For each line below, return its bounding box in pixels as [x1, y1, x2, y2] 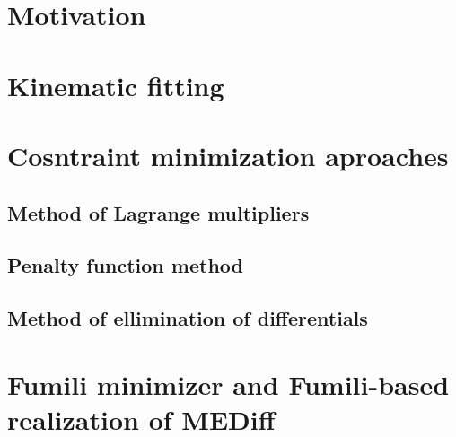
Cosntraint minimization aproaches [7, 136, 449, 173]
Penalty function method [7, 251, 243, 279]
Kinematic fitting [7, 66, 224, 103]
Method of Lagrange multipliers [7, 198, 310, 226]
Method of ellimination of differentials [7, 304, 368, 332]
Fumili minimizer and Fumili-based [7, 365, 450, 402]
